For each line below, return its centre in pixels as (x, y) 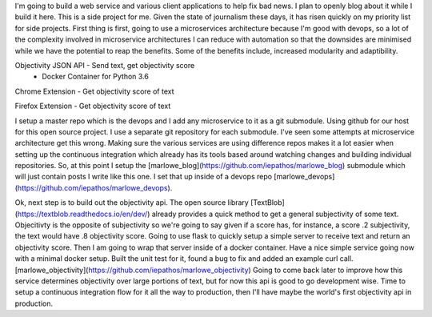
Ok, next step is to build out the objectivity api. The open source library (132, 203)
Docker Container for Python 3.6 (96, 77)
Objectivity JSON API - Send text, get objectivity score (105, 65)
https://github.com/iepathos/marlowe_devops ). (95, 187)
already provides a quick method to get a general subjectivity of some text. (275, 214)
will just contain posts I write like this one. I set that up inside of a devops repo (143, 177)
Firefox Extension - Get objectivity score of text (93, 106)
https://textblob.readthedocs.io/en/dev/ (82, 214)
